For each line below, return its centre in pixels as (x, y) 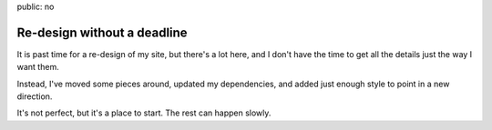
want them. (38, 67)
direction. (35, 96)
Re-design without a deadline (102, 32)
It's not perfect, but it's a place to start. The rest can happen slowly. (144, 113)
